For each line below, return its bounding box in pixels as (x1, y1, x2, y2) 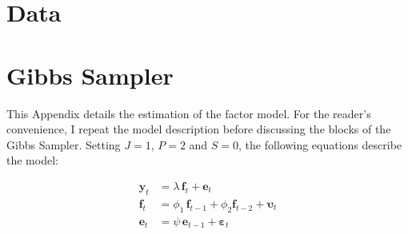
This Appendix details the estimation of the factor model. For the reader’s (6, 105, 371, 121)
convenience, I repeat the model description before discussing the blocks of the (6, 121, 391, 137)
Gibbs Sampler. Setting (6, 136, 121, 153)
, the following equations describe (238, 136, 402, 153)
